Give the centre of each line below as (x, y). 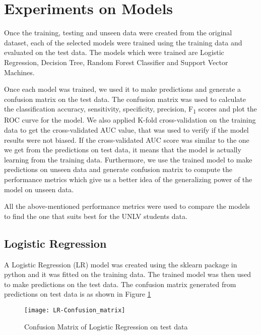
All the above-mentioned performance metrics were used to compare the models (127, 206)
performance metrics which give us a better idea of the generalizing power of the (128, 179)
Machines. (19, 72)
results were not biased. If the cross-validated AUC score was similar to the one (127, 139)
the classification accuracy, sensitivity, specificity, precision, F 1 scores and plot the (130, 109)
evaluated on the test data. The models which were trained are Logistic (114, 52)
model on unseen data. (39, 189)
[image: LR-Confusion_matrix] (75, 310)
